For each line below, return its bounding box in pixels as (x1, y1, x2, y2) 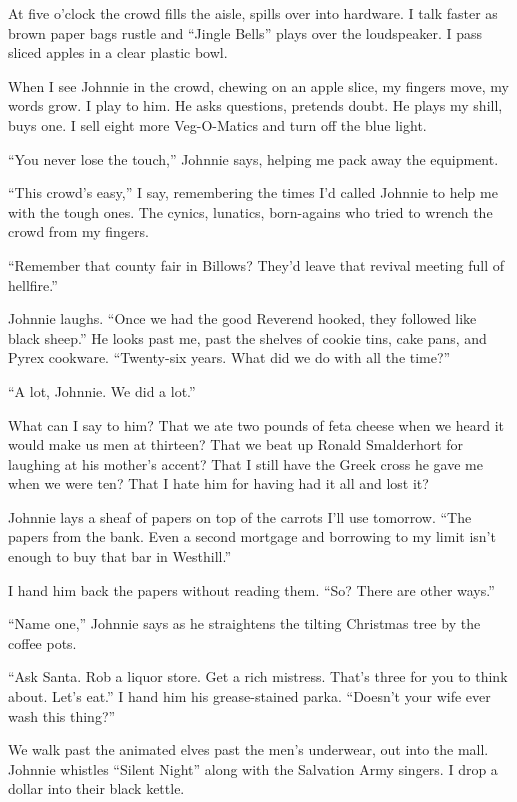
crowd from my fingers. (8, 221, 149, 242)
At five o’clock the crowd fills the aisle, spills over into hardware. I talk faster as (8, 3, 498, 23)
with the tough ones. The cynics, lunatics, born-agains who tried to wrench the (8, 201, 493, 222)
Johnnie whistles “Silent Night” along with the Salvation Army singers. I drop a (8, 758, 498, 779)
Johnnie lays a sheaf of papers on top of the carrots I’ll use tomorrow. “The (8, 506, 472, 527)
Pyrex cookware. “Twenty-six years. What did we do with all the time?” (8, 347, 451, 368)
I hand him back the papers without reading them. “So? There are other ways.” (8, 579, 495, 600)
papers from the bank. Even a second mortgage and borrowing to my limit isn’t (8, 526, 496, 547)
